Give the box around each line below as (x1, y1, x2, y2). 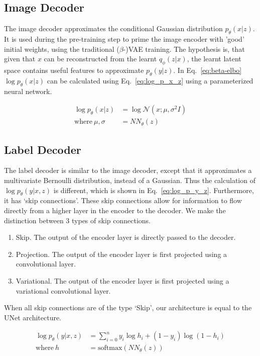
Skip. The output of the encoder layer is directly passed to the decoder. (16, 232, 236, 242)
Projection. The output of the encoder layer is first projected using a (16, 248, 227, 259)
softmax (98, 344, 122, 352)
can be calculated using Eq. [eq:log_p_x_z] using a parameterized (47, 75, 253, 85)
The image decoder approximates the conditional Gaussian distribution (4, 23, 223, 34)
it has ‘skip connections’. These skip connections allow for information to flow (4, 195, 242, 206)
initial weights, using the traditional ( (4, 43, 119, 54)
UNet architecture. (4, 312, 62, 322)
